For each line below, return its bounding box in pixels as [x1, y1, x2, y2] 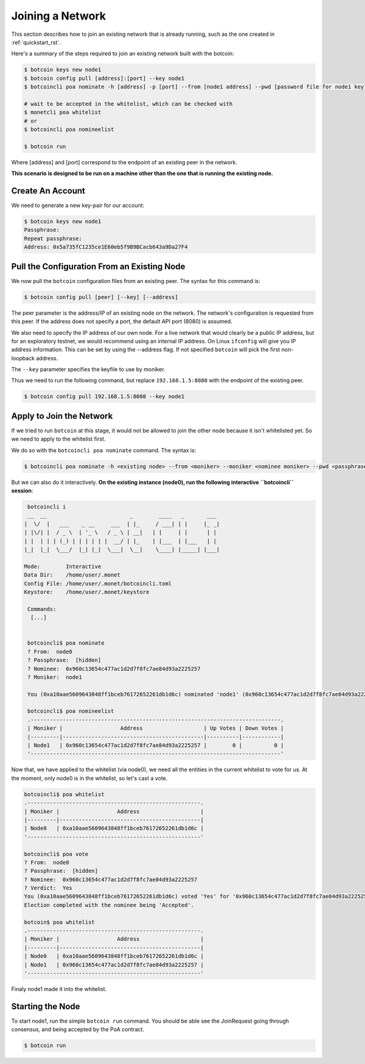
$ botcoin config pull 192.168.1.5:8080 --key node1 [24, 393, 185, 400]
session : [11, 487, 33, 494]
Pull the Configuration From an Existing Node [11, 261, 186, 271]
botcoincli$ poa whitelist [24, 791, 105, 797]
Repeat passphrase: [24, 235, 82, 242]
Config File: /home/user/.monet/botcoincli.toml [24, 580, 172, 587]
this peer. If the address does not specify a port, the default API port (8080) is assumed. [11, 318, 232, 325]
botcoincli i [27, 503, 66, 511]
